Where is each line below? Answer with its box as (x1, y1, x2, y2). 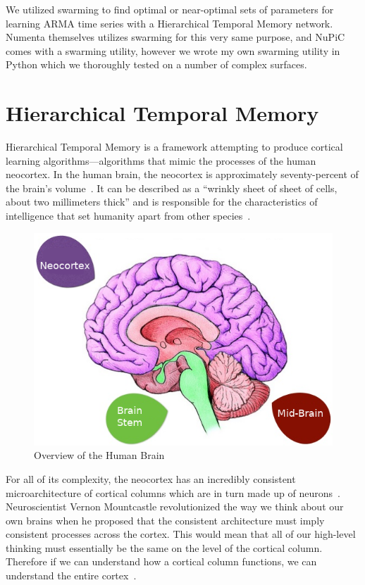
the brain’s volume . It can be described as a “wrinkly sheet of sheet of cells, (6, 180, 338, 195)
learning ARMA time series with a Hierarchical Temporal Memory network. (6, 15, 333, 30)
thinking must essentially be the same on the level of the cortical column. (6, 540, 323, 555)
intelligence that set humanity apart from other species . (6, 208, 251, 223)
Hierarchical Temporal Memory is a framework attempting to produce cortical (6, 139, 343, 154)
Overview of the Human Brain (34, 448, 165, 463)
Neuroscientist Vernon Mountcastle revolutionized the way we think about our (6, 499, 344, 514)
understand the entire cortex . (6, 568, 137, 583)
